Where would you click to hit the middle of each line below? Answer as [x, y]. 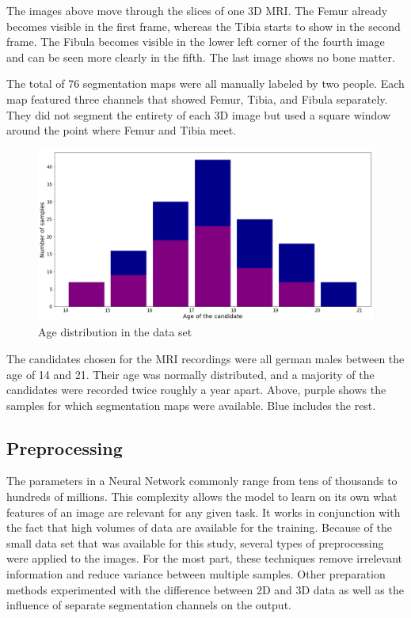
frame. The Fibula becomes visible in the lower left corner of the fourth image [196, 42]
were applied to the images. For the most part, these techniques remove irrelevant [205, 558]
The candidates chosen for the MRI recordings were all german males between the [205, 358]
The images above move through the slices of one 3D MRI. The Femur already [197, 10]
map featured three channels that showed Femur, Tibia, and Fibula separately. [197, 99]
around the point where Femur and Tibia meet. [122, 130]
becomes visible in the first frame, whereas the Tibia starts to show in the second [204, 26]
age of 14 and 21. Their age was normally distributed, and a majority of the [190, 374]
